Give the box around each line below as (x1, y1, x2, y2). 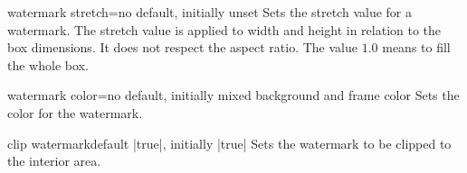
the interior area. (7, 151, 101, 170)
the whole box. (7, 55, 89, 74)
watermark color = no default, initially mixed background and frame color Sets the (7, 86, 460, 105)
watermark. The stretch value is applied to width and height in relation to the (7, 20, 442, 39)
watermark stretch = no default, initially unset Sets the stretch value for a (7, 3, 412, 21)
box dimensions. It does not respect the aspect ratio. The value (7, 38, 357, 57)
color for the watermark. (7, 103, 143, 122)
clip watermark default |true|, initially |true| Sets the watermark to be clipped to (7, 133, 452, 152)
